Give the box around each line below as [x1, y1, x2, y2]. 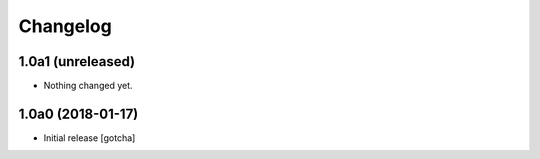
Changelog [18, 15, 112, 37]
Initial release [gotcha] [43, 131, 136, 144]
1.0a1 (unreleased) [18, 53, 136, 70]
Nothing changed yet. [43, 80, 134, 92]
